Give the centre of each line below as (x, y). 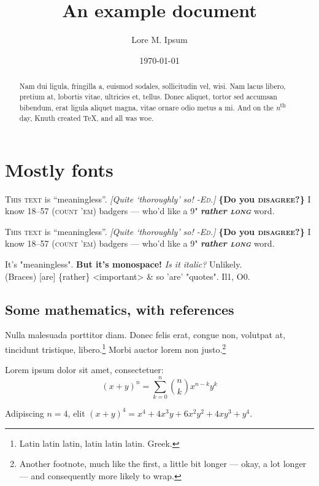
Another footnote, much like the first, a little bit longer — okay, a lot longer (163, 464)
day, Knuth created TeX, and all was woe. (86, 118)
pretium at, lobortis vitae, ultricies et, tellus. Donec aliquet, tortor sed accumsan (148, 96)
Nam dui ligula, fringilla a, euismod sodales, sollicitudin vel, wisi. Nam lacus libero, (152, 86)
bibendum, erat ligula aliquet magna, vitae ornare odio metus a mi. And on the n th (152, 107)
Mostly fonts (59, 169)
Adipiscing (25, 413)
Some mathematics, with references (120, 309)
